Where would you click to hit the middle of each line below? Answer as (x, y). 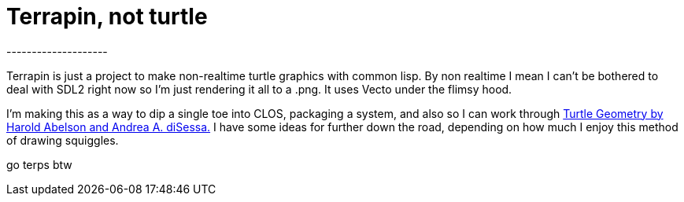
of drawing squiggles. (63, 140)
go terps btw (39, 164)
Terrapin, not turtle (107, 17)
